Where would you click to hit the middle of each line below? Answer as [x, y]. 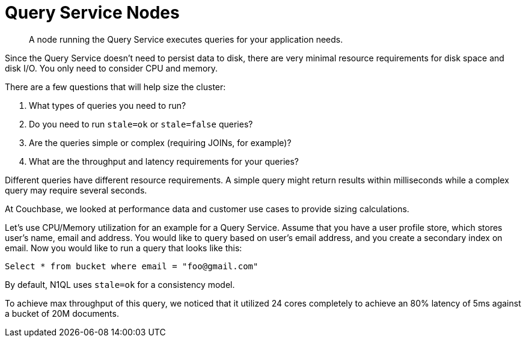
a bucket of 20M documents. [62, 313]
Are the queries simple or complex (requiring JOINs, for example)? [160, 142]
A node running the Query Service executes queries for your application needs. [186, 39]
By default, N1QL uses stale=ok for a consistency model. [120, 284]
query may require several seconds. [76, 190]
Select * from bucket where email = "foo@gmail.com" [132, 266]
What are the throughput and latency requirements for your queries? [164, 161]
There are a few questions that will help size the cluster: [115, 87]
